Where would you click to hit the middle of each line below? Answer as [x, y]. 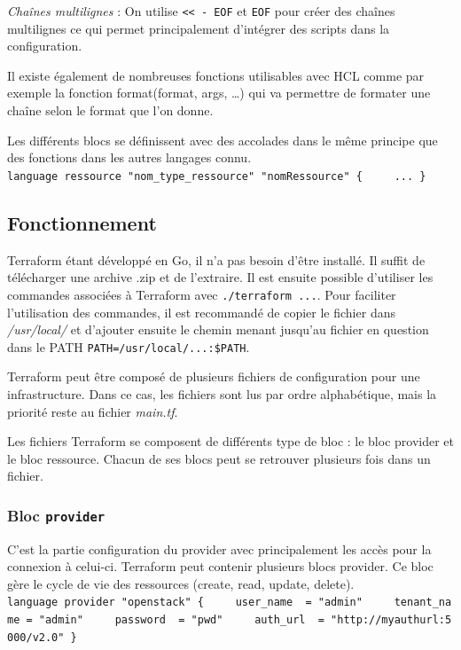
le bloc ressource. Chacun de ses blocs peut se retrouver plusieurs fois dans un [219, 458]
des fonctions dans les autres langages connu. [129, 157]
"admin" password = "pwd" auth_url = [181, 620]
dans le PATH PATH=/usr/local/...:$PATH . [129, 346]
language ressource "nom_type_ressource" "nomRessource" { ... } [217, 176]
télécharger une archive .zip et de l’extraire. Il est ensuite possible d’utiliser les [220, 277]
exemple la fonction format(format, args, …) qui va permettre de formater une [219, 93]
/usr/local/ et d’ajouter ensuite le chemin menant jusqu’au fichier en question [218, 329]
